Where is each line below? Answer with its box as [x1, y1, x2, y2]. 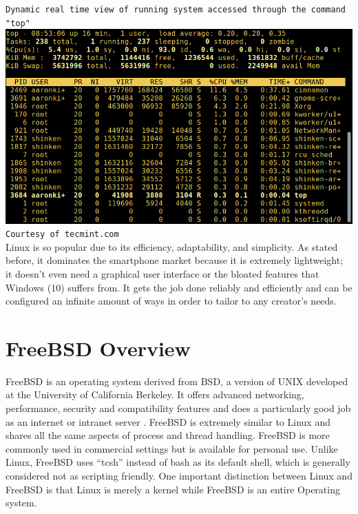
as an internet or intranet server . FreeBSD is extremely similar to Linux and [6, 414, 330, 429]
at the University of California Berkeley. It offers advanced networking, [6, 387, 304, 402]
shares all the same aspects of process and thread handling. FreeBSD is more [6, 428, 330, 442]
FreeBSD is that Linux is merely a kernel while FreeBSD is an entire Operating [6, 482, 340, 496]
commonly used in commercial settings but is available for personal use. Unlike [6, 441, 338, 455]
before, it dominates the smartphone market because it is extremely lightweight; [6, 253, 344, 267]
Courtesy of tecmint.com [6, 229, 119, 240]
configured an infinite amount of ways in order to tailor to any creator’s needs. [6, 294, 337, 308]
